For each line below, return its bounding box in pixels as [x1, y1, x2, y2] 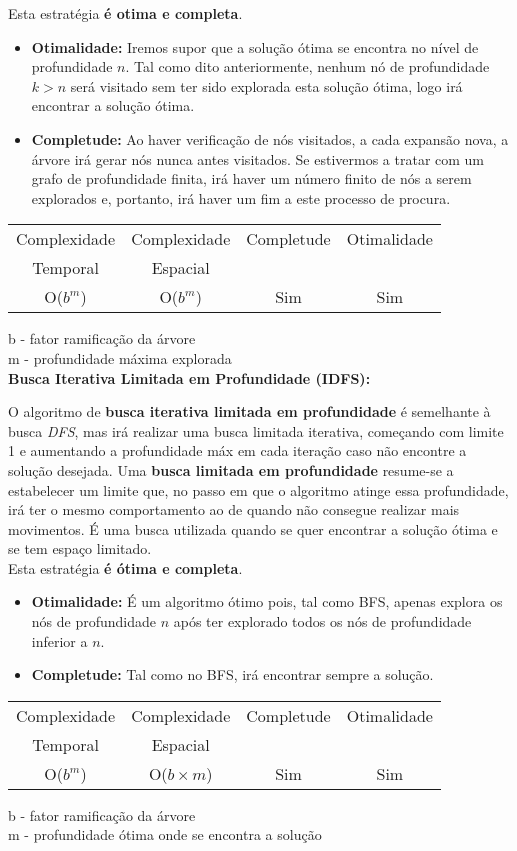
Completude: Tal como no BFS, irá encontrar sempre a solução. [31, 664, 434, 685]
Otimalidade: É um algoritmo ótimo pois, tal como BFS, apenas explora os [31, 591, 503, 612]
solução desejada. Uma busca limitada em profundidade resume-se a [8, 459, 454, 480]
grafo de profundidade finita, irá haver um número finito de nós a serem [31, 168, 472, 189]
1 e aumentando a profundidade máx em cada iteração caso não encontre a [8, 440, 467, 461]
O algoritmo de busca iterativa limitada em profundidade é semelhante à [8, 401, 491, 422]
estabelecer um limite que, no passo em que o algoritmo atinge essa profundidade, [8, 479, 509, 500]
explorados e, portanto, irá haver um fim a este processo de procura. [31, 187, 451, 208]
